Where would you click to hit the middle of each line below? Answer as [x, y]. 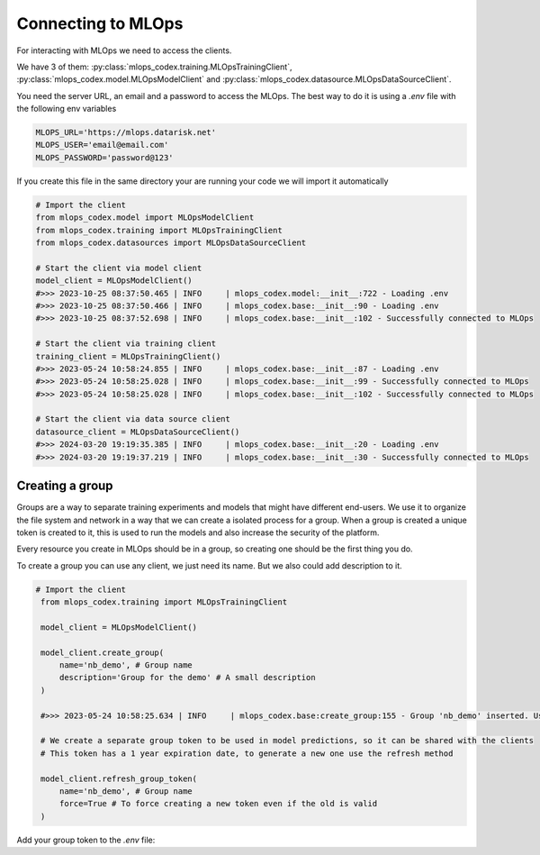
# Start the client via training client [126, 344]
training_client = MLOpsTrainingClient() [128, 356]
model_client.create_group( [103, 652]
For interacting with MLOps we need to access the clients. [124, 50]
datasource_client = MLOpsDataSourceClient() [138, 432]
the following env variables [67, 109]
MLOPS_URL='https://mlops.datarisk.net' [126, 132]
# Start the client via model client [119, 268]
